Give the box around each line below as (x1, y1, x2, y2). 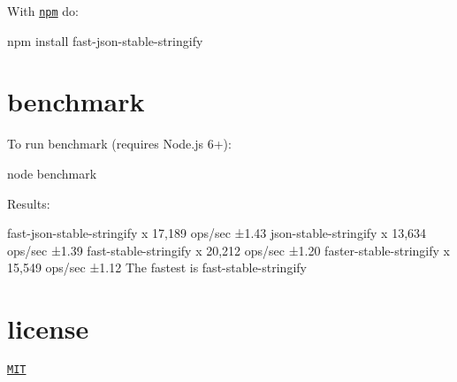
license (7, 310, 89, 347)
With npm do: (7, 2, 80, 19)
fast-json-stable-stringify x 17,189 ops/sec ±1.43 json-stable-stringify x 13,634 (7, 224, 427, 242)
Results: (7, 194, 50, 212)
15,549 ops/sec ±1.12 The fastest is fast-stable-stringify (7, 258, 307, 277)
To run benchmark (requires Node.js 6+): (7, 134, 232, 153)
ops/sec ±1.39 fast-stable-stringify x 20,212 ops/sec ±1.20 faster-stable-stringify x (7, 241, 450, 259)
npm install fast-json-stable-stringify (7, 31, 203, 50)
